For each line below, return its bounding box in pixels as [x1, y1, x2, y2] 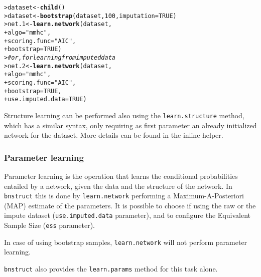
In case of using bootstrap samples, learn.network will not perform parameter [4, 236, 247, 247]
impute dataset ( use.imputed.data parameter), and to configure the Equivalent [4, 210, 251, 220]
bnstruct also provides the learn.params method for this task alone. [4, 263, 218, 273]
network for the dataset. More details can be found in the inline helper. [4, 130, 223, 140]
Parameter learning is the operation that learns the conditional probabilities [4, 170, 238, 181]
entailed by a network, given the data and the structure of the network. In [4, 180, 232, 191]
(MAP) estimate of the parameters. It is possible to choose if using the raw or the [4, 200, 256, 210]
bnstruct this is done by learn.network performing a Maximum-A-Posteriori [4, 190, 244, 201]
